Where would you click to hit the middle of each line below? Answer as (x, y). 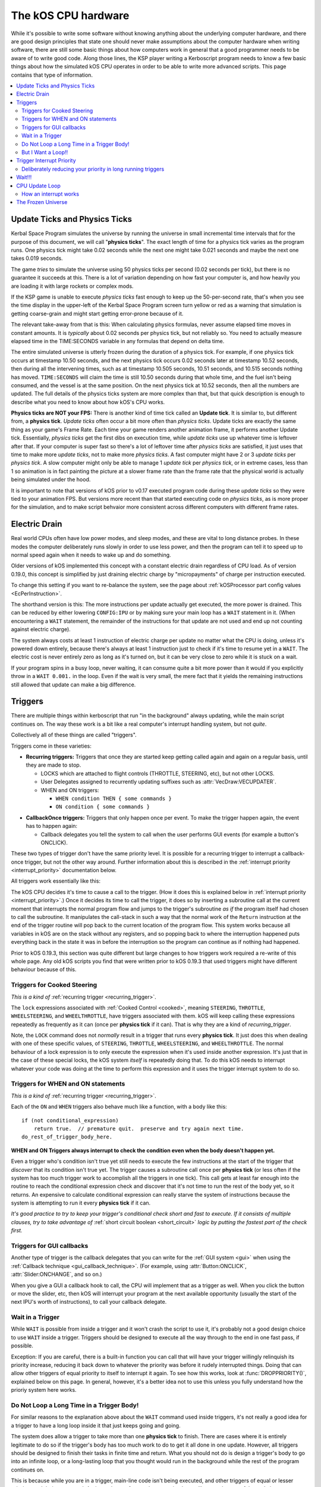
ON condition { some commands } (103, 807)
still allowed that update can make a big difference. (73, 685)
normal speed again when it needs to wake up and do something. (91, 555)
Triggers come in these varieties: (51, 746)
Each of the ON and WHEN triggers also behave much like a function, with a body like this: (119, 1107)
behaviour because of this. (44, 970)
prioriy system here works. (44, 1390)
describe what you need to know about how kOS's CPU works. (88, 402)
